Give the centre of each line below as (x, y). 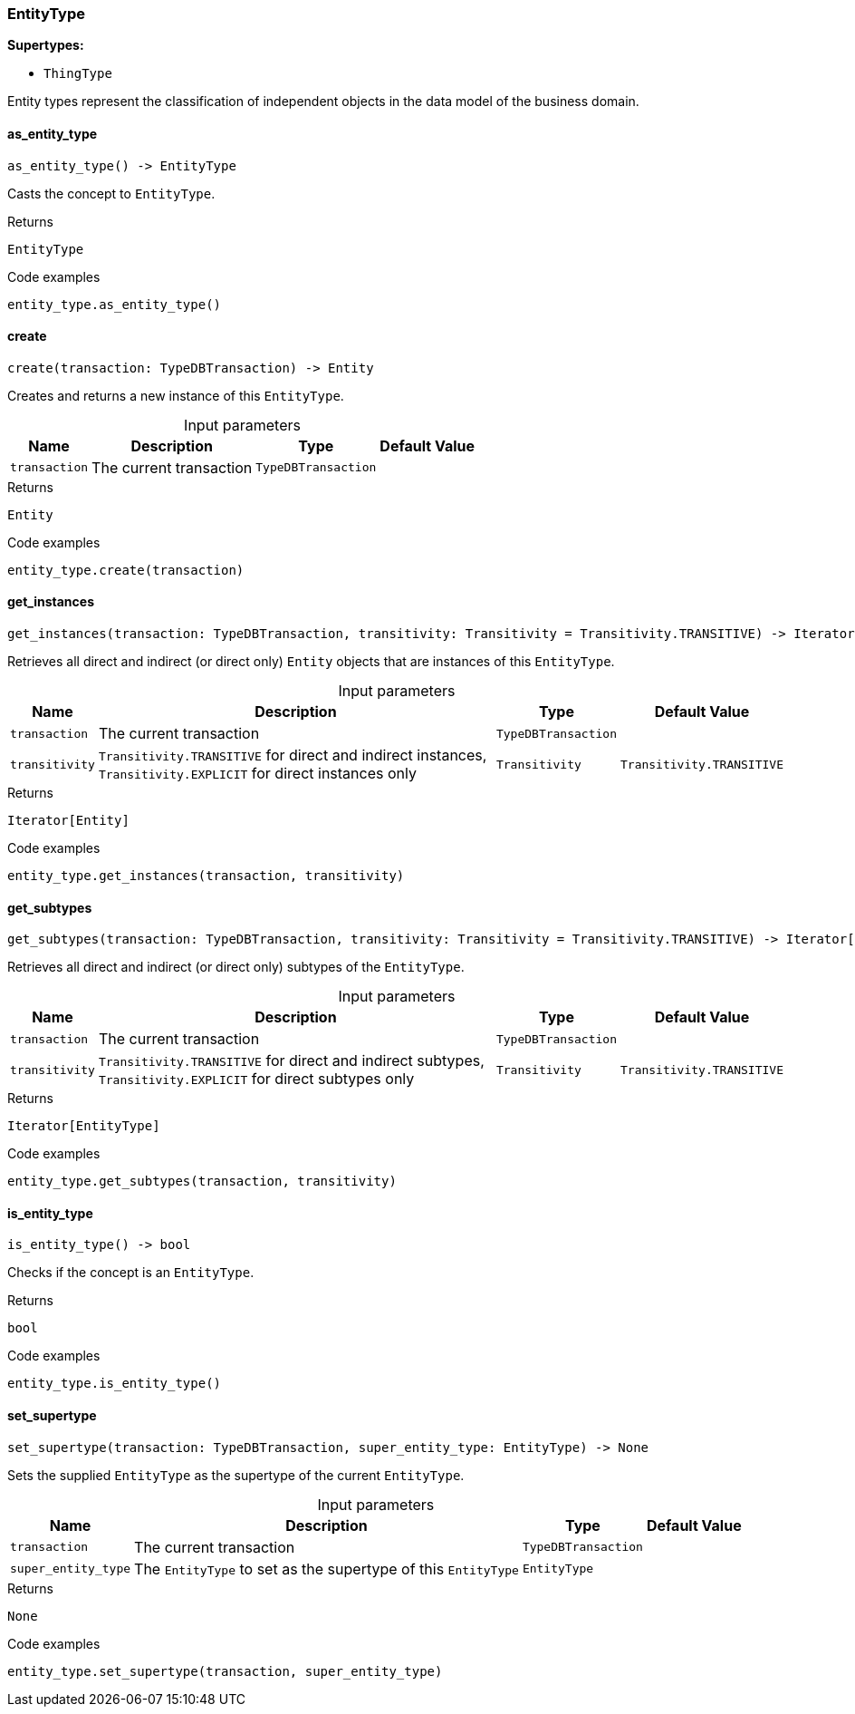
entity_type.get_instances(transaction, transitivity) (206, 876)
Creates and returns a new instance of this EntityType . (176, 395)
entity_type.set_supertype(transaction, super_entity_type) (225, 1671)
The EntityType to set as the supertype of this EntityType (327, 1569)
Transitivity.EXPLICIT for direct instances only (257, 774)
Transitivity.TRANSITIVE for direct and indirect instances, (293, 755)
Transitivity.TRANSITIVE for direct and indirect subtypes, (291, 1061)
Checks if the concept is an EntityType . (131, 1273)
